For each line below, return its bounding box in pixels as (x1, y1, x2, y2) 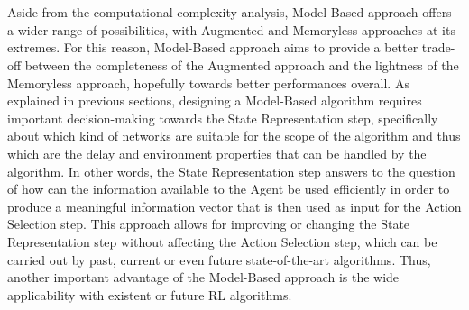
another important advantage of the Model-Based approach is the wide (7, 268, 400, 287)
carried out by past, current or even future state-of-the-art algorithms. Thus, (7, 250, 431, 269)
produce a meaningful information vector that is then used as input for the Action (7, 196, 462, 215)
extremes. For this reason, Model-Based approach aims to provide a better (7, 38, 418, 57)
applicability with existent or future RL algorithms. (7, 285, 292, 304)
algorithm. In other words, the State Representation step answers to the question (7, 161, 455, 180)
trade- (421, 38, 455, 57)
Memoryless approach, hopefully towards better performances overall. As (7, 73, 409, 92)
